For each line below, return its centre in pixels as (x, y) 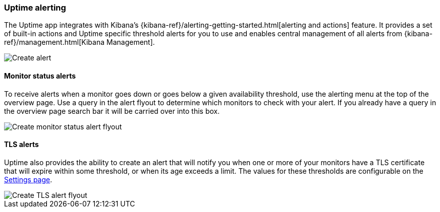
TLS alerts (21, 145)
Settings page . (28, 179)
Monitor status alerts (40, 76)
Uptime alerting (35, 8)
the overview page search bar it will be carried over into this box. (112, 111)
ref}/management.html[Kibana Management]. (79, 42)
